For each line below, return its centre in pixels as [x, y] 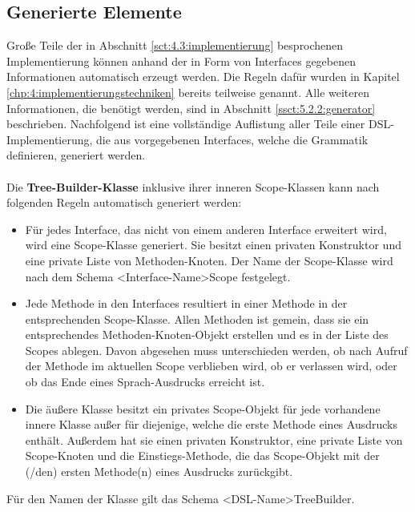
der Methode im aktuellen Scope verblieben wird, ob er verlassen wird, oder [211, 366]
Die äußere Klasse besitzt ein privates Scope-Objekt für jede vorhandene [203, 408]
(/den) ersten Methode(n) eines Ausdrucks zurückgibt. [159, 472]
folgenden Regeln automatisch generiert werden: [124, 202]
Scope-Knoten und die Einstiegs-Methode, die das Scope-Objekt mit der [202, 456]
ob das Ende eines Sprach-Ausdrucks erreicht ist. [145, 382]
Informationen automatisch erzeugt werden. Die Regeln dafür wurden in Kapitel [203, 77]
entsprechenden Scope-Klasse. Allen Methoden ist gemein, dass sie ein [197, 318]
